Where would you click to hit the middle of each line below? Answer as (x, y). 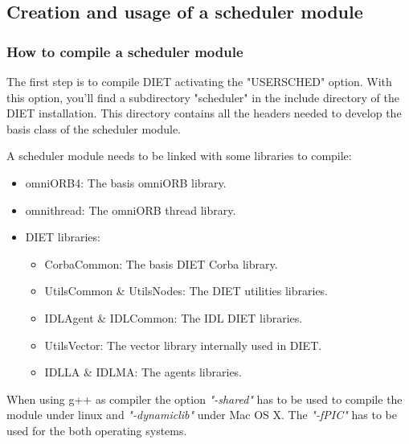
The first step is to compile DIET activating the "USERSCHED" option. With (199, 81)
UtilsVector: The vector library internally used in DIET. (183, 345)
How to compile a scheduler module (125, 51)
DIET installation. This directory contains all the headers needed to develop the (204, 113)
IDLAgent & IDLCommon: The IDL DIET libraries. (174, 317)
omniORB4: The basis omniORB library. (126, 182)
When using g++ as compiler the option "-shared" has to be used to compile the (204, 399)
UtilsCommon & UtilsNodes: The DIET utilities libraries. (186, 291)
